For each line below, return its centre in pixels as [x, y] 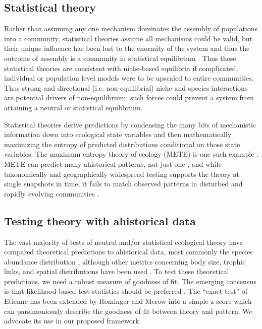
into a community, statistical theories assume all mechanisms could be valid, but [128, 38]
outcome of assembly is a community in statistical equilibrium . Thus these [120, 58]
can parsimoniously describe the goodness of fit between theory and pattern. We [128, 311]
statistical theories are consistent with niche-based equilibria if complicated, [121, 68]
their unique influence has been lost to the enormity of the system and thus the [127, 48]
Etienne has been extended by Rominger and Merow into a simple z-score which [128, 301]
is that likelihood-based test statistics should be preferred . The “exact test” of [126, 291]
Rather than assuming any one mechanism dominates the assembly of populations [131, 28]
